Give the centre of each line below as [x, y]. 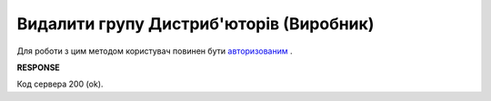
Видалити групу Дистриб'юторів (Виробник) [195, 24]
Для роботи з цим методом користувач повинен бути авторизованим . [155, 51]
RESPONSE [39, 67]
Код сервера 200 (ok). [60, 84]
